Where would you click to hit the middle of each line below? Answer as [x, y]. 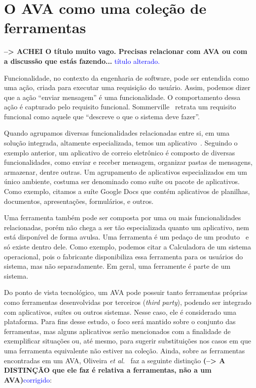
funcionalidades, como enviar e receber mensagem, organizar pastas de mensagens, [128, 162]
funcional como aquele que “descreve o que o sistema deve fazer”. [102, 116]
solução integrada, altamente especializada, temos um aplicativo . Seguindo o [121, 143]
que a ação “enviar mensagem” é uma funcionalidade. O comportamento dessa [122, 97]
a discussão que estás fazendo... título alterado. [82, 61]
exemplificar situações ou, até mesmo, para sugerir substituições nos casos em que [128, 341]
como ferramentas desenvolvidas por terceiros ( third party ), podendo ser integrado [128, 302]
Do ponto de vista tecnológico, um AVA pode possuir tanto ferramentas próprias [126, 292]
